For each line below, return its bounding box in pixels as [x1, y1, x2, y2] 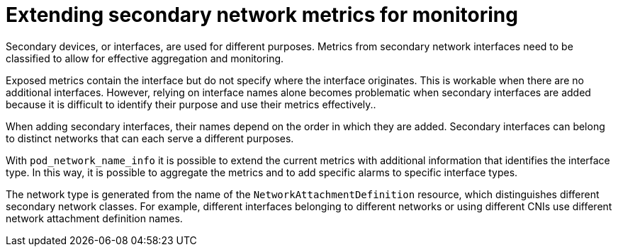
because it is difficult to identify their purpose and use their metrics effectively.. [6, 98, 376, 110]
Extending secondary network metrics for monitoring [6, 3, 518, 27]
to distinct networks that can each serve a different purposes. [6, 132, 294, 144]
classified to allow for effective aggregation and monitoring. [6, 52, 284, 64]
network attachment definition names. [6, 212, 183, 224]
